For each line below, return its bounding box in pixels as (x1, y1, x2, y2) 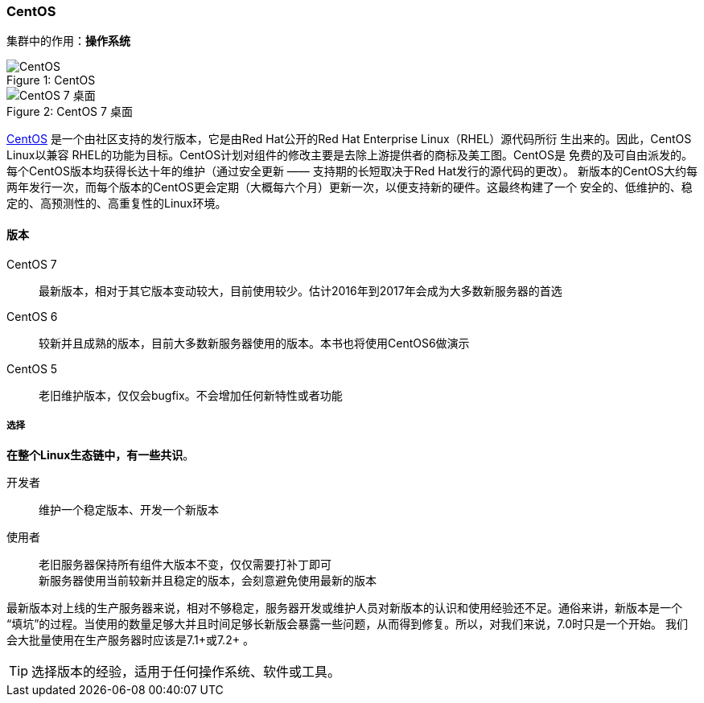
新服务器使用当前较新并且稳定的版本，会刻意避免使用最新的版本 (39, 573, 377, 588)
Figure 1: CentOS (6, 73, 96, 88)
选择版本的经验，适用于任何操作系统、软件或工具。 (31, 664, 341, 680)
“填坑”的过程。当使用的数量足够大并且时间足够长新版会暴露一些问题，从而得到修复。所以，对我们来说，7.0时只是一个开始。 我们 (6, 617, 688, 631)
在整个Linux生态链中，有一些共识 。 (6, 448, 195, 462)
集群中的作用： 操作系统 (6, 34, 130, 48)
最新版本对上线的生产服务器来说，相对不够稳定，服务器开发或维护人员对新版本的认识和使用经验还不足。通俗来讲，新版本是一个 (6, 601, 682, 615)
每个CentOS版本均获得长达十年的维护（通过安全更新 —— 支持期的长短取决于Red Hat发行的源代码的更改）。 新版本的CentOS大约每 (6, 164, 698, 179)
